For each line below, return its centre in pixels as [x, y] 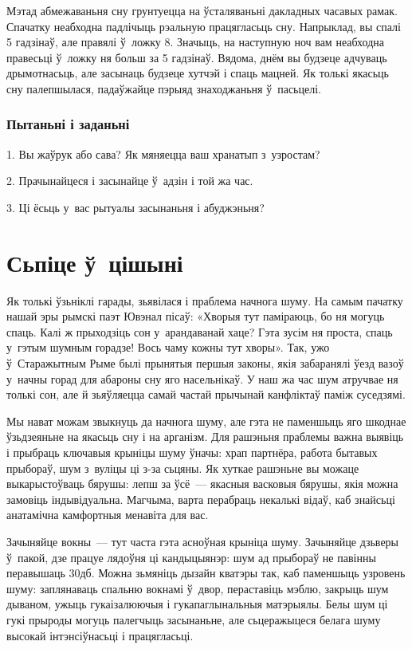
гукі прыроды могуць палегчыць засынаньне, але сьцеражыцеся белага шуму [194, 619]
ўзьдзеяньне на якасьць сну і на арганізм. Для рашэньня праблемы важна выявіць [205, 437]
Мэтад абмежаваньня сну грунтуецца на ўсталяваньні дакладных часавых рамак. [202, 10]
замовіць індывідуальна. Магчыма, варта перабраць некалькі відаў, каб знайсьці [201, 499]
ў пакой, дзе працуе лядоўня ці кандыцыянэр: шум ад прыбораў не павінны [191, 557]
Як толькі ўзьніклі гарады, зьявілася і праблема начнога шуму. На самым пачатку [205, 300]
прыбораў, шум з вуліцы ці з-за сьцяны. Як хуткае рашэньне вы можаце [183, 468]
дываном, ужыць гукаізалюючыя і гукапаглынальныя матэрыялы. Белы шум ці [197, 604]
